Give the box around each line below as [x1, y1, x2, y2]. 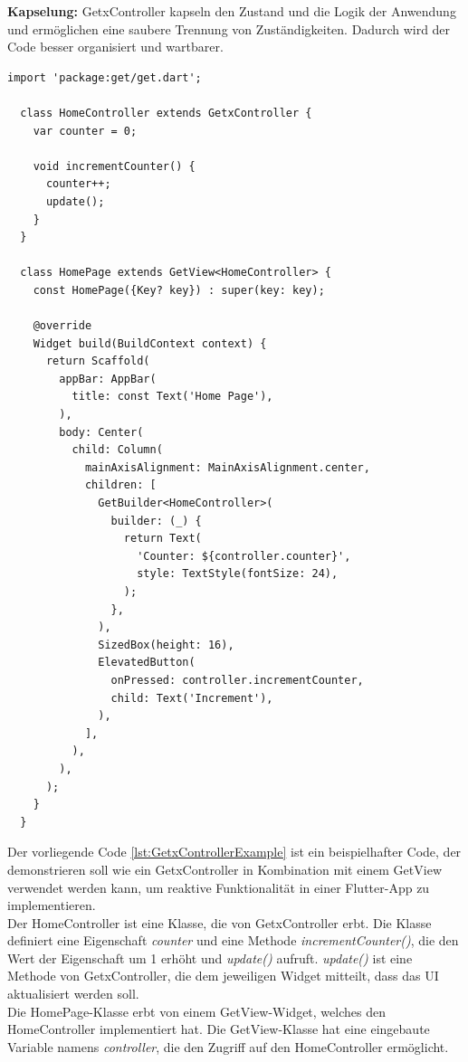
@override [33, 319, 92, 333]
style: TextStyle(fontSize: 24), [137, 567, 339, 581]
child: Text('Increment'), [110, 691, 273, 705]
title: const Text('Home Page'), [72, 390, 273, 403]
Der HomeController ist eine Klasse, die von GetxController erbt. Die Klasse [7, 913, 432, 932]
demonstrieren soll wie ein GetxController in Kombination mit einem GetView [7, 859, 442, 878]
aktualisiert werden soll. [7, 984, 139, 1003]
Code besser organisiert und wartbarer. [7, 37, 224, 56]
